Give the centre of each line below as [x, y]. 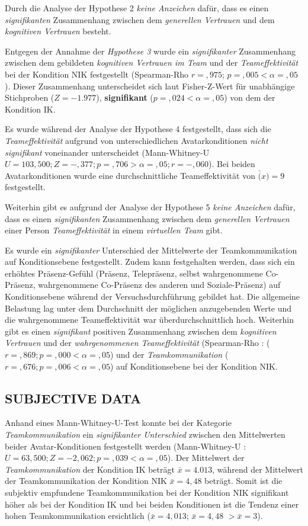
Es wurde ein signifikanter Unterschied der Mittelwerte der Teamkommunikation [151, 250]
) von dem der [250, 97]
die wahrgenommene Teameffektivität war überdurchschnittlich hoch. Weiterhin [149, 320]
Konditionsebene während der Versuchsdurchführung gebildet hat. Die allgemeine [153, 296]
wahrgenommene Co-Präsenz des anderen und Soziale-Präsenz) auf [159, 285]
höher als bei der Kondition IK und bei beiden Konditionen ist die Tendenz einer [152, 504]
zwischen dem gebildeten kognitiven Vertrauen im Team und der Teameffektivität [152, 62]
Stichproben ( [30, 97]
